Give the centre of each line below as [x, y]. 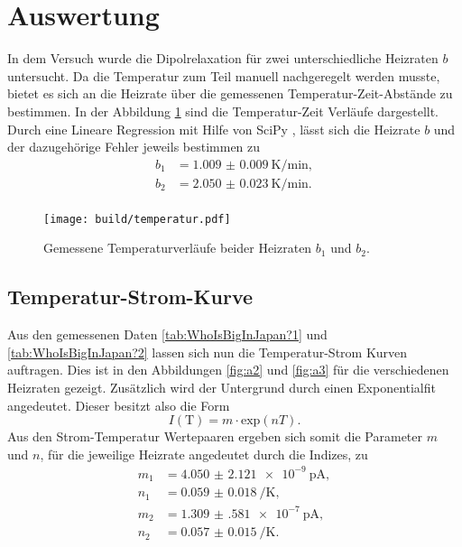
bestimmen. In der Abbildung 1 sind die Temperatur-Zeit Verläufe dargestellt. [223, 111]
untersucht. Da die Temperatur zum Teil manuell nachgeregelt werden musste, [224, 75]
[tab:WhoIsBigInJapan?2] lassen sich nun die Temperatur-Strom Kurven [208, 352]
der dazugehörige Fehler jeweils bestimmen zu [134, 147]
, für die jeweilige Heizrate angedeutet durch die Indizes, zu [204, 454]
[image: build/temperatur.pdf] [137, 219]
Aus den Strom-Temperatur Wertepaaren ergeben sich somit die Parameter [215, 436]
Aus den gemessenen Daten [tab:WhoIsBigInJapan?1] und [167, 334]
